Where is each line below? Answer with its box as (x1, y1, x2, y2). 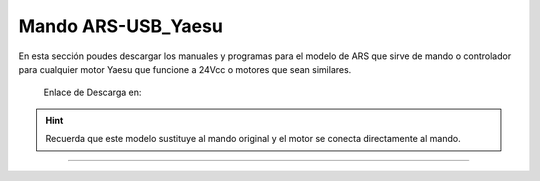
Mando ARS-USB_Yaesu (18, 15, 224, 37)
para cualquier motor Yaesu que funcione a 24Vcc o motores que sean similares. (18, 63, 352, 75)
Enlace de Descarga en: (43, 86, 142, 99)
